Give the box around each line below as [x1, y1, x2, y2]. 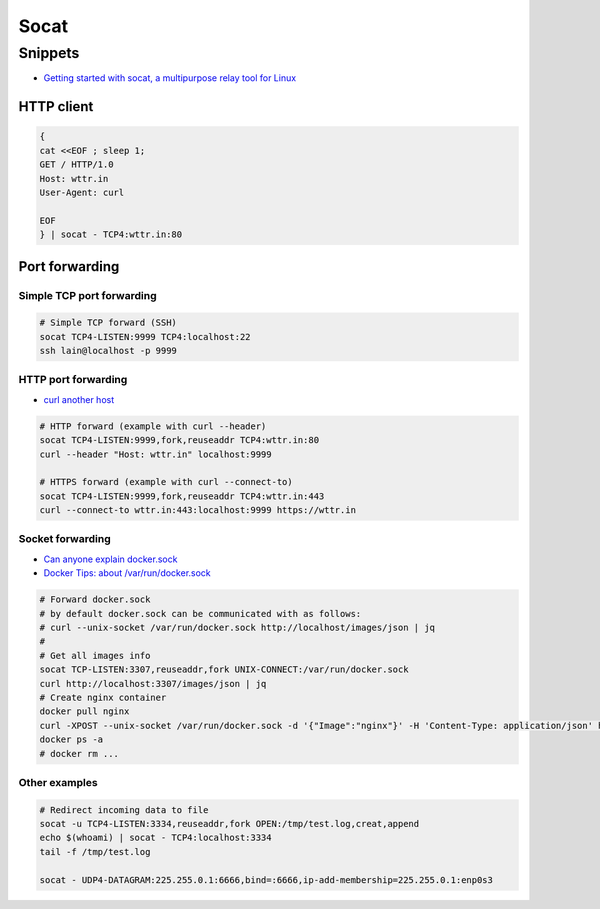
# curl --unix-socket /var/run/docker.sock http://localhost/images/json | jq [39, 622, 435, 634]
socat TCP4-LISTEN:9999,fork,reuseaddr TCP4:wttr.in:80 [39, 435, 320, 446]
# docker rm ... [39, 748, 120, 759]
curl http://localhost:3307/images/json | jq [39, 678, 267, 689]
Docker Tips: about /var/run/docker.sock [43, 567, 212, 579]
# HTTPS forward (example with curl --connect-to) [39, 476, 294, 488]
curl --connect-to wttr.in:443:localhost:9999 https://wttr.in [39, 505, 357, 516]
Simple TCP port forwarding [18, 288, 157, 302]
